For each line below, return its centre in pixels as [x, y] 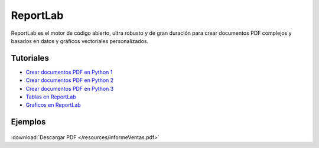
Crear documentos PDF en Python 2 [70, 80]
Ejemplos [28, 122]
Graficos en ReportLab [53, 105]
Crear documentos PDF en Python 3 [70, 88]
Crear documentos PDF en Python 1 [69, 72]
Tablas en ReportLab [51, 97]
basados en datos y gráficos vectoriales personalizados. [80, 41]
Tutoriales [30, 58]
